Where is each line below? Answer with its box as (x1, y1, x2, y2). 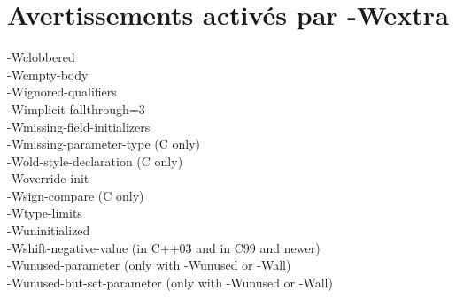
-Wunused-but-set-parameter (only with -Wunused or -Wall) (7, 272, 333, 291)
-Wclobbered (7, 48, 75, 66)
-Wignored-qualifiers (7, 82, 117, 101)
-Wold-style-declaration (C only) (7, 151, 183, 170)
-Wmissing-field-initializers (7, 117, 151, 135)
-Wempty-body (7, 65, 89, 83)
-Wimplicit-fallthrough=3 (7, 99, 145, 118)
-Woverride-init (7, 169, 89, 187)
